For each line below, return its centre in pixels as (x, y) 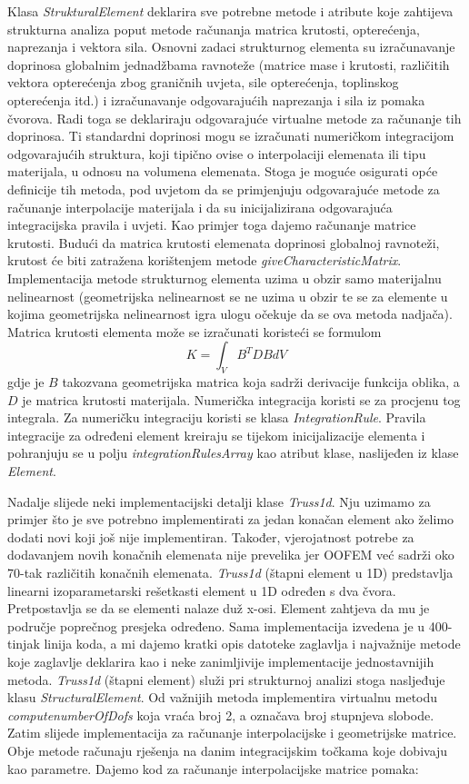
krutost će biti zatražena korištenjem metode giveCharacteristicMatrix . (205, 260)
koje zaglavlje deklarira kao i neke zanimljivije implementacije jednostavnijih (221, 661)
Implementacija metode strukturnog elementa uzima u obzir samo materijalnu (225, 278)
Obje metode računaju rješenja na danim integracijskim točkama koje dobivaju (228, 750)
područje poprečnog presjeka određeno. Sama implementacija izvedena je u (216, 625)
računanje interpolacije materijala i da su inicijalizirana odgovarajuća (200, 207)
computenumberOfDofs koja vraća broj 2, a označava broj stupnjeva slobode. (221, 715)
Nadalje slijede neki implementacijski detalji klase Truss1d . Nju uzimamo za (219, 501)
